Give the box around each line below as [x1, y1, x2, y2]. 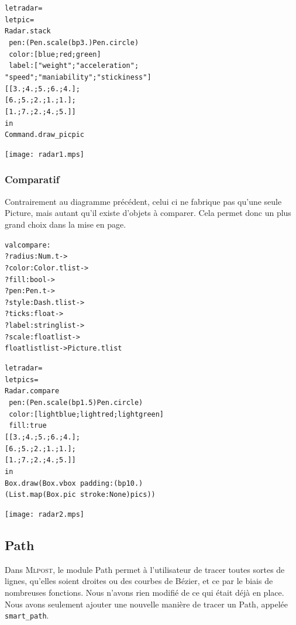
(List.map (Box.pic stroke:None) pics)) [5, 490, 156, 499]
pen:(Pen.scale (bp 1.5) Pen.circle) [9, 399, 143, 407]
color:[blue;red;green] [9, 50, 101, 59]
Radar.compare [5, 387, 60, 396]
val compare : [5, 241, 51, 249]
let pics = [5, 375, 39, 384]
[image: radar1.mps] [5, 150, 85, 159]
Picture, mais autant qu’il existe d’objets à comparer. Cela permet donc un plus [5, 207, 291, 219]
